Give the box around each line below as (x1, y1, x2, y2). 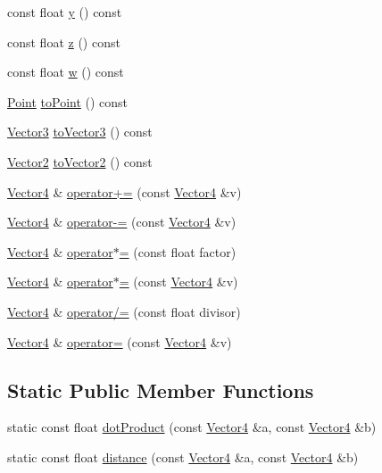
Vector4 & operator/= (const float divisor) (7, 302, 241, 320)
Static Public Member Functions (7, 376, 314, 403)
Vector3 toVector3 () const (7, 122, 153, 141)
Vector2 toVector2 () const (7, 152, 153, 170)
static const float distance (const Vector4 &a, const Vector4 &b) (7, 447, 359, 466)
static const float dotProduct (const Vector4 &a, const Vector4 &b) (7, 418, 377, 436)
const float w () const (7, 62, 124, 81)
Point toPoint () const (7, 92, 129, 111)
